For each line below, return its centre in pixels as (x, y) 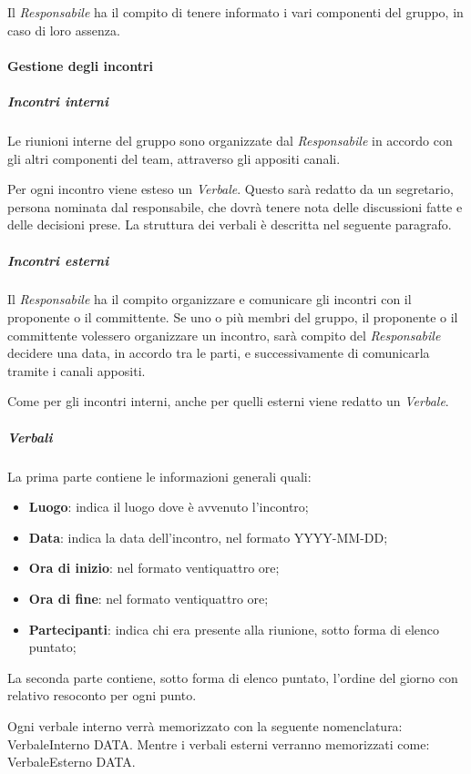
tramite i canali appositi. (77, 370)
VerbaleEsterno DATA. (72, 762)
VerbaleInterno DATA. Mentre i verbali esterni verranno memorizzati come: (219, 743)
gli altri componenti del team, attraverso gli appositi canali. (174, 158)
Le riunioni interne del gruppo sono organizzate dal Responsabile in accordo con (230, 140)
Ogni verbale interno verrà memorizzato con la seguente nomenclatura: (205, 725)
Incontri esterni (58, 260)
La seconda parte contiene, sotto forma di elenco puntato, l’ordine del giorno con (233, 677)
